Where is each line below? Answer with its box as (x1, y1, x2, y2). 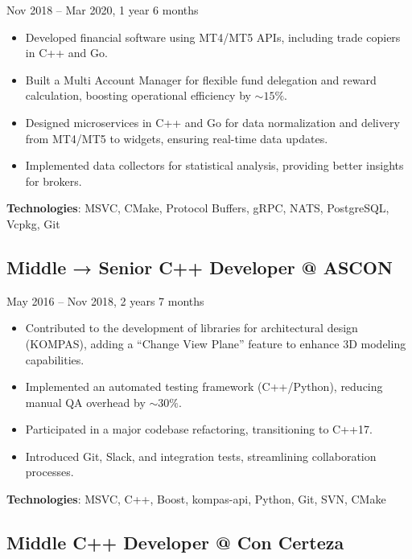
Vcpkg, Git (6, 215, 60, 232)
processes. (25, 463, 74, 480)
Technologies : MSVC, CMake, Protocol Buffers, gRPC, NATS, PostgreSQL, (6, 199, 389, 216)
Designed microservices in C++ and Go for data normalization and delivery (25, 113, 400, 130)
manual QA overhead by (25, 393, 146, 410)
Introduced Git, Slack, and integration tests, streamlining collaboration (25, 447, 377, 464)
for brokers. (25, 172, 82, 189)
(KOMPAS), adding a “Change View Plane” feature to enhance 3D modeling (25, 335, 406, 351)
